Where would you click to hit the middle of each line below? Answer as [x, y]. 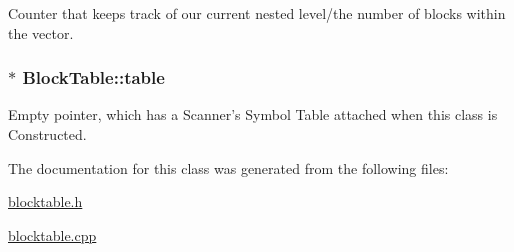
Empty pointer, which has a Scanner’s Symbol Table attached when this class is [253, 114]
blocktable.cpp [52, 234]
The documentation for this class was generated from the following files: [228, 167]
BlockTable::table [93, 77]
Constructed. [47, 134]
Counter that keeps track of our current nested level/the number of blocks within [257, 13]
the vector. [41, 32]
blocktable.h [45, 201]
